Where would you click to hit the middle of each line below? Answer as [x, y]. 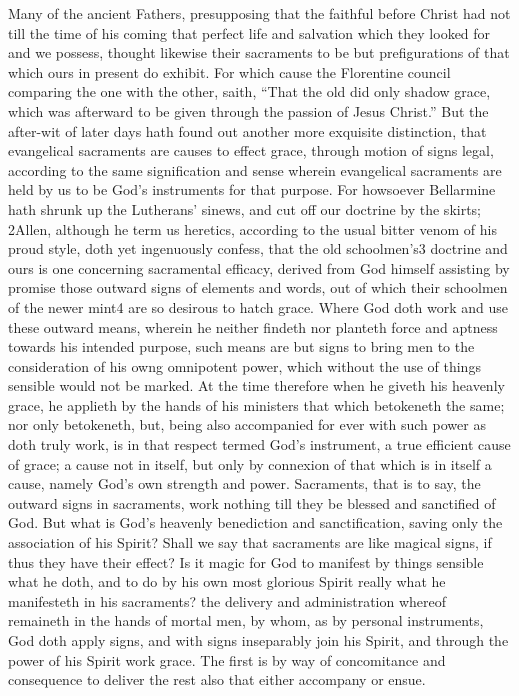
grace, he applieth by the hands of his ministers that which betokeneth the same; [256, 404]
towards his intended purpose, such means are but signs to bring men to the [241, 346]
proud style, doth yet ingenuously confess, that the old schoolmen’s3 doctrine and [258, 248]
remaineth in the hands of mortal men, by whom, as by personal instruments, [246, 620]
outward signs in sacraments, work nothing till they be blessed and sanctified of [252, 502]
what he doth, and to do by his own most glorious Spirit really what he [227, 581]
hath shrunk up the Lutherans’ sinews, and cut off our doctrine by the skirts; [245, 208]
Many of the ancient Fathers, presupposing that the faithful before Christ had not [259, 13]
